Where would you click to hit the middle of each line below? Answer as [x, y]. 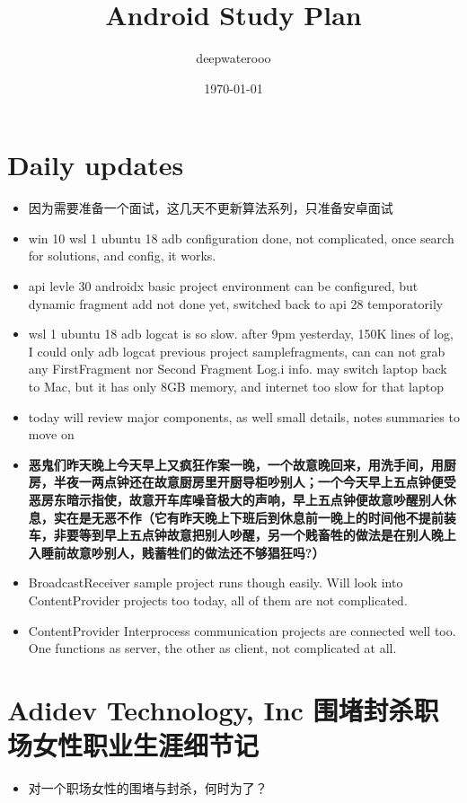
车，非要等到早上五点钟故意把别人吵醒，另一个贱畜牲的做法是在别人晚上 [242, 535]
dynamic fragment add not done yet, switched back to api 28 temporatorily [236, 303]
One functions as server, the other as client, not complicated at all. [212, 648]
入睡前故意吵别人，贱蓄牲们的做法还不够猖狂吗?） [176, 552]
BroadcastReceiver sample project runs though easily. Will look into [216, 582]
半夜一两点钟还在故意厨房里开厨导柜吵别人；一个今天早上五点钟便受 [255, 482]
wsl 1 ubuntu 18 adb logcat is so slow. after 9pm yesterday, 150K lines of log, [241, 334]
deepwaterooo [233, 58]
